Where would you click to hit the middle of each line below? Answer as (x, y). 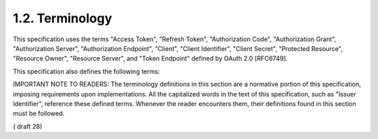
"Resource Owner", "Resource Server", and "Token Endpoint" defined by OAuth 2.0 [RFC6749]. (150, 59)
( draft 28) (28, 126)
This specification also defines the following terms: (86, 71)
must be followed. (39, 114)
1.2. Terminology (63, 18)
